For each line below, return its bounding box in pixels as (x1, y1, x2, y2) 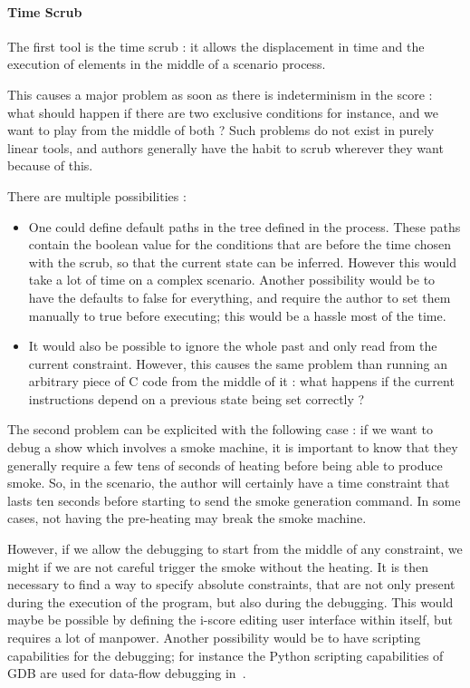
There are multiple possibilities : (7, 186, 187, 205)
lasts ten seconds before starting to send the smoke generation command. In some (7, 490, 461, 509)
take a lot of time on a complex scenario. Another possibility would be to (28, 270, 436, 289)
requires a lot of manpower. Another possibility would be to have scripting (7, 628, 421, 647)
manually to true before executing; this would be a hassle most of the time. (28, 305, 446, 325)
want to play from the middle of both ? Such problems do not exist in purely (7, 121, 435, 140)
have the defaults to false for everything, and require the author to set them (28, 287, 451, 306)
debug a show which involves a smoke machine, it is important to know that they (7, 438, 458, 457)
